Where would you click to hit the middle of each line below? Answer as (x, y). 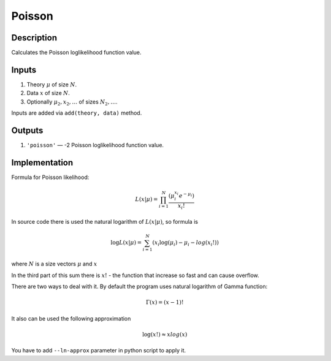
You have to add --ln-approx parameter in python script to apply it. (99, 351)
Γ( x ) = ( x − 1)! (165, 302)
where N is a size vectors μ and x (54, 264)
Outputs (27, 130)
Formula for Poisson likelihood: (50, 177)
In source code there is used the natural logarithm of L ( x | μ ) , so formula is (105, 222)
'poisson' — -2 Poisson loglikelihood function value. (95, 145)
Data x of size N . (48, 93)
